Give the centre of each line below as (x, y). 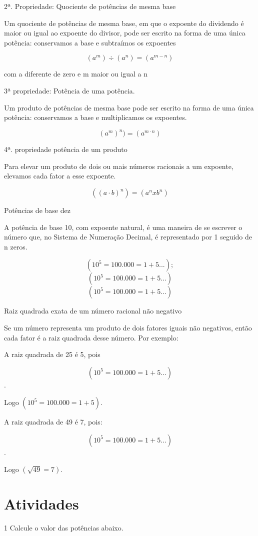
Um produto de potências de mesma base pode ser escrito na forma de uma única (129, 107)
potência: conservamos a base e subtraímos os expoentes (90, 42)
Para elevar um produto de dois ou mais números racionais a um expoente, (119, 166)
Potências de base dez (37, 210)
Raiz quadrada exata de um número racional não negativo (93, 311)
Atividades (41, 503)
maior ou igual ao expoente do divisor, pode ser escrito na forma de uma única (125, 33)
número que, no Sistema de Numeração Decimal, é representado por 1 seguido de (128, 237)
